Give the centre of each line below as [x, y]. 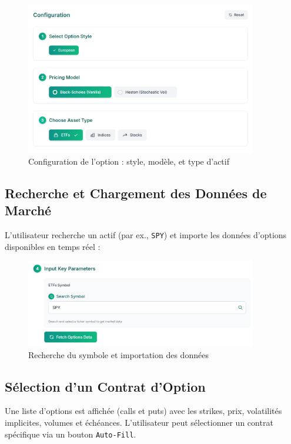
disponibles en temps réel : [53, 246]
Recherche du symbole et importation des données [118, 354]
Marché [28, 210]
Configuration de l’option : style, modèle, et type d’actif [129, 161]
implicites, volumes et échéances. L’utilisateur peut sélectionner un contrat [139, 422]
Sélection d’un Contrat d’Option [105, 386]
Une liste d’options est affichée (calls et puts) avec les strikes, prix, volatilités [143, 411]
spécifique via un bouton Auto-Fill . [71, 434]
